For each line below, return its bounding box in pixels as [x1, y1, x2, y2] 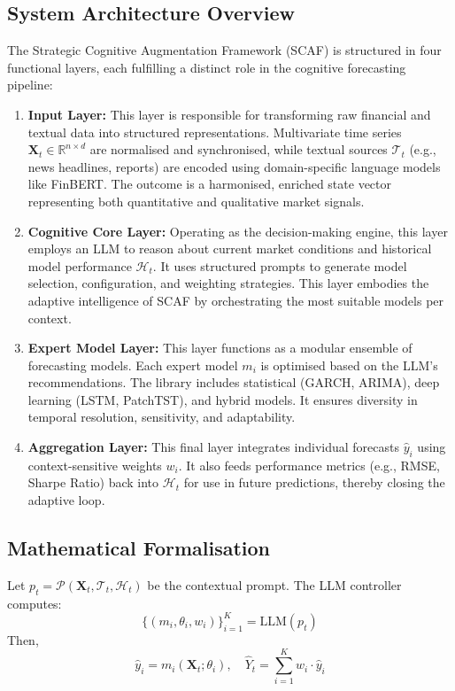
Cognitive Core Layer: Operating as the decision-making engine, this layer [27, 221, 448, 240]
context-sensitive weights [27, 455, 162, 474]
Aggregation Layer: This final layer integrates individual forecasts [27, 438, 399, 456]
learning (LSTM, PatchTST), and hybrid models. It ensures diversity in [27, 390, 418, 408]
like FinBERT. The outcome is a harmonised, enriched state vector [27, 175, 391, 193]
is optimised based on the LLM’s [260, 355, 438, 374]
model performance [27, 256, 132, 275]
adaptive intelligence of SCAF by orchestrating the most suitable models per [27, 291, 444, 309]
